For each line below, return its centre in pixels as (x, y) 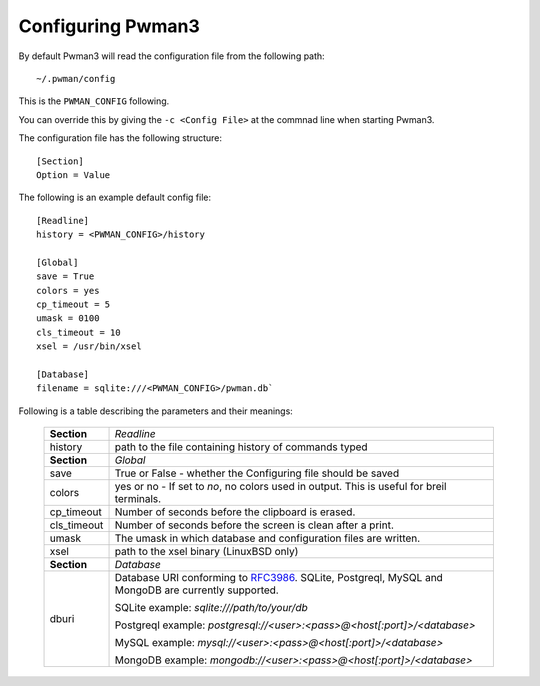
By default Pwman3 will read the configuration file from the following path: (171, 56)
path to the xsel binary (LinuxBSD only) (206, 552)
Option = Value (73, 174)
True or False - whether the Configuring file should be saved (257, 473)
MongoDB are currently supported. (196, 590)
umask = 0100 (68, 318)
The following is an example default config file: (115, 197)
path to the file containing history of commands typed (241, 447)
